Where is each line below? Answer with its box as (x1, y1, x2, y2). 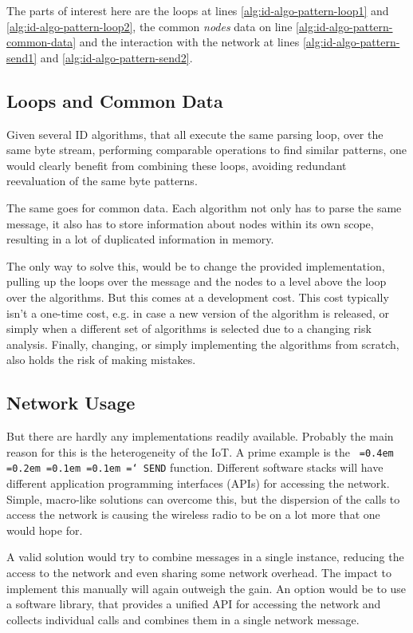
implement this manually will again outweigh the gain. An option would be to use (6, 580, 407, 596)
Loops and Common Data (6, 88, 223, 113)
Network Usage (6, 390, 136, 415)
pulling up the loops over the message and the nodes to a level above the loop (6, 273, 387, 290)
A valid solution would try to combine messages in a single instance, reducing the (6, 548, 404, 565)
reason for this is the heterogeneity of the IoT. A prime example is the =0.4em (6, 443, 394, 460)
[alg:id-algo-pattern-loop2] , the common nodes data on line (6, 18, 293, 34)
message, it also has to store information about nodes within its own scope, (6, 215, 374, 231)
